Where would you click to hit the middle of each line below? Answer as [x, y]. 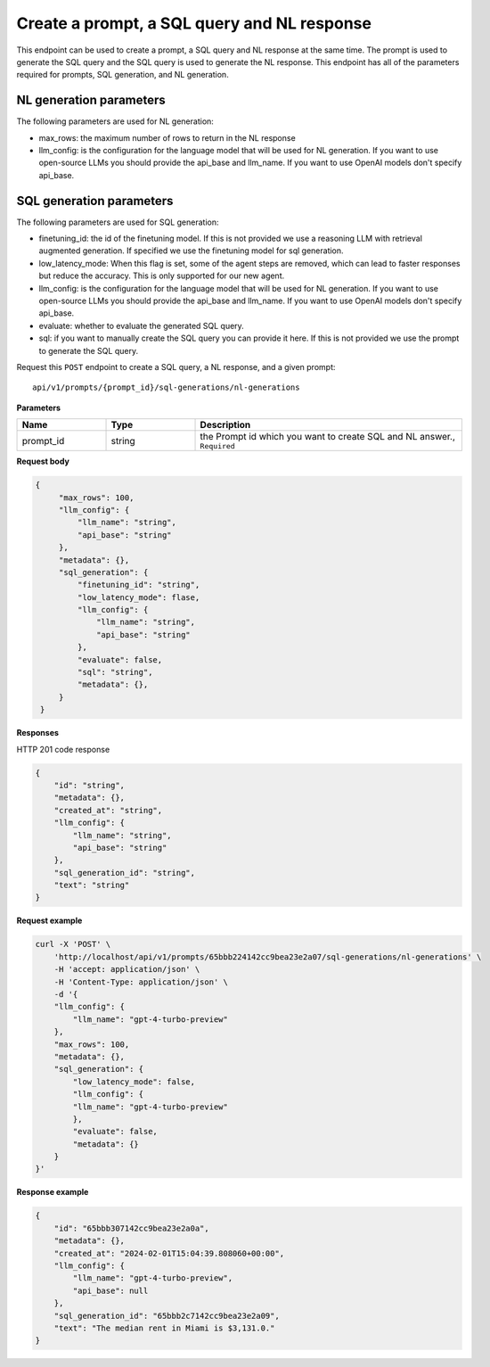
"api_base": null [110, 1290]
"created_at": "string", [108, 810]
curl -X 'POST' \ [73, 944]
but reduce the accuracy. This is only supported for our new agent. [162, 276]
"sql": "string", [115, 672]
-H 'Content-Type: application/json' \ [141, 982]
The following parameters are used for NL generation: [115, 121]
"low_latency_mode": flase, [139, 597]
